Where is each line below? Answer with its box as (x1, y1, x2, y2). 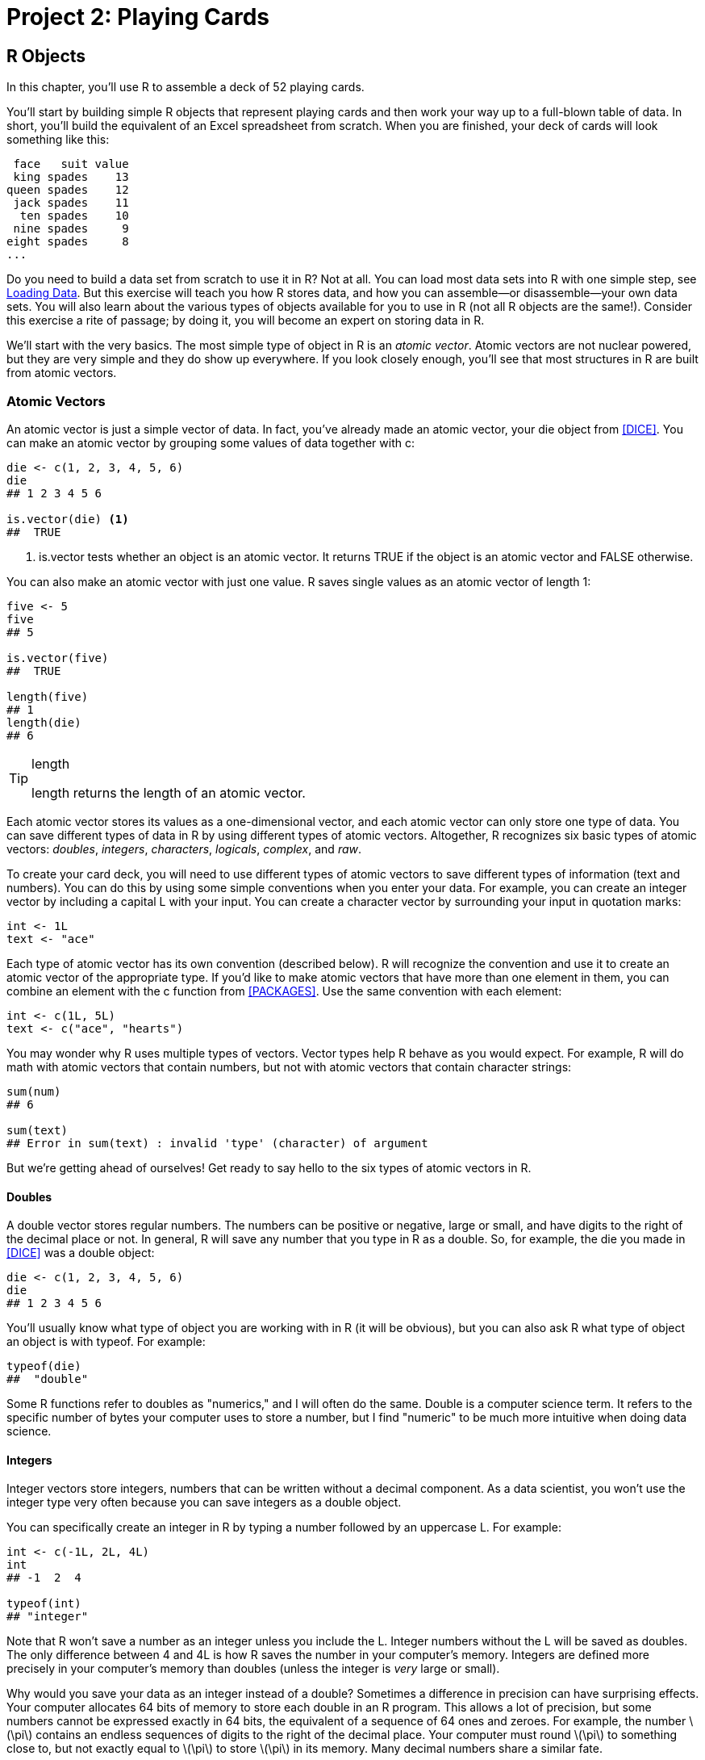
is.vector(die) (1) (6, 512, 129, 526)
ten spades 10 (19, 209, 129, 223)
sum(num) (6, 1084, 61, 1098)
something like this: (6, 132, 110, 147)
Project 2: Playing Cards (6, 3, 270, 31)
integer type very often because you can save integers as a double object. (6, 1495, 402, 1510)
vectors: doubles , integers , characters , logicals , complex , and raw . (6, 841, 362, 856)
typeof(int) (6, 1597, 81, 1611)
